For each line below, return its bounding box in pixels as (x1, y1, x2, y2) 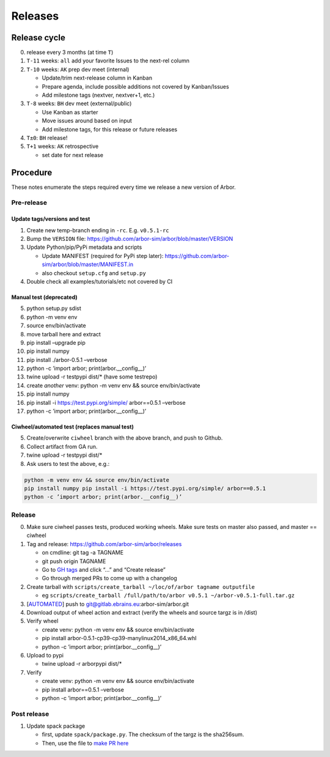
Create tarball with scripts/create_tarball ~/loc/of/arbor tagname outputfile (26, 583, 255, 590)
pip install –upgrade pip (26, 339, 86, 346)
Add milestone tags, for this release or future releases (42, 125, 177, 133)
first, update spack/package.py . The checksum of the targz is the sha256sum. (42, 731, 244, 738)
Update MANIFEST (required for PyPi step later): (42, 252, 164, 259)
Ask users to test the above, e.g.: (26, 460, 110, 467)
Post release (11, 709, 50, 718)
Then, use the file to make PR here (42, 739, 129, 747)
